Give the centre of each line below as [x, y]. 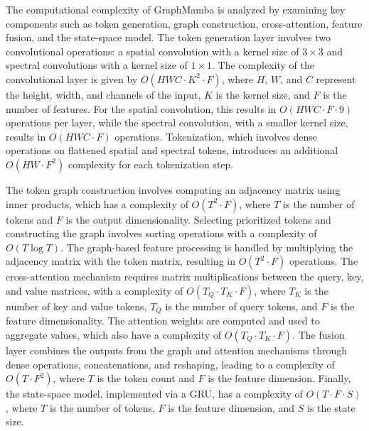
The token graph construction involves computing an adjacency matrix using [173, 189]
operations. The [323, 261]
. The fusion [319, 334]
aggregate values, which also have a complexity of [114, 334]
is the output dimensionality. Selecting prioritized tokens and [198, 219]
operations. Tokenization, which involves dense [216, 136]
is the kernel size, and [263, 94]
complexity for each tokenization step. [151, 164]
